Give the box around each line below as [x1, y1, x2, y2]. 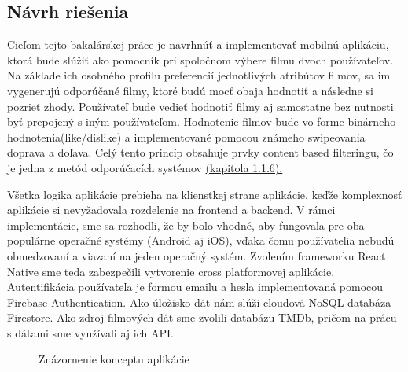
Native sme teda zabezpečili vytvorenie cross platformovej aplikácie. [7, 263, 335, 279]
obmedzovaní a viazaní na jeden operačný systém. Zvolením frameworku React [7, 247, 386, 263]
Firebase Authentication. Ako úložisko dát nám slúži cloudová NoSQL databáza [7, 293, 391, 310]
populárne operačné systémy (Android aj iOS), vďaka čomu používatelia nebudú [7, 232, 395, 249]
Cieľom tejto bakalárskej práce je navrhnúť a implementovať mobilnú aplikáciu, [7, 36, 389, 53]
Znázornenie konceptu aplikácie [39, 351, 189, 367]
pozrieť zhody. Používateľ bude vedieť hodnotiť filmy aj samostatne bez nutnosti [7, 98, 394, 114]
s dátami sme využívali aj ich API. [7, 324, 174, 341]
